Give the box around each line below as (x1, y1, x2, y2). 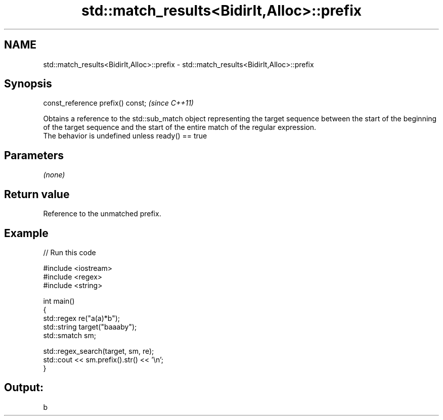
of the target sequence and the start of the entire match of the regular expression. (43, 123, 317, 132)
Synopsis (4, 77, 52, 90)
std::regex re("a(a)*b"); (43, 313, 120, 322)
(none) (43, 170, 65, 179)
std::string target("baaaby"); (43, 322, 137, 331)
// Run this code (43, 248, 96, 257)
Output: (4, 381, 43, 394)
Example (4, 226, 49, 240)
